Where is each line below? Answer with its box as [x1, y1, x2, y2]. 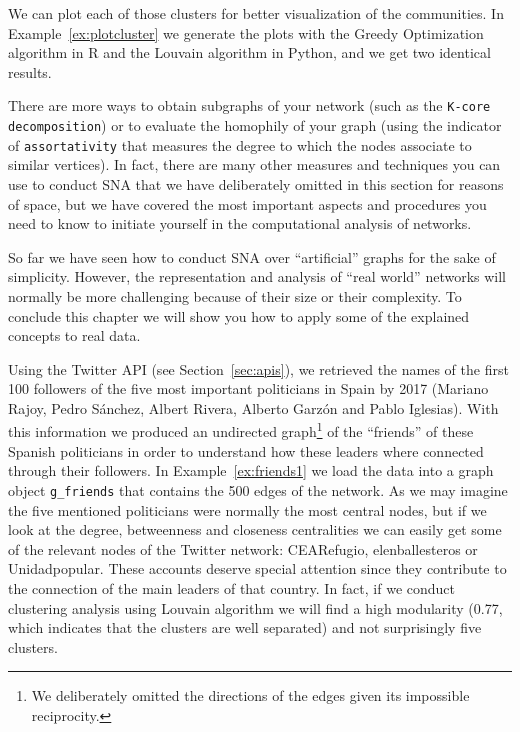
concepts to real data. [8, 325, 141, 346]
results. [8, 61, 52, 82]
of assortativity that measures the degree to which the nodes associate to [8, 134, 472, 155]
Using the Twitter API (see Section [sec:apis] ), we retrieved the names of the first [8, 358, 509, 379]
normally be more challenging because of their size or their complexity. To [8, 285, 462, 306]
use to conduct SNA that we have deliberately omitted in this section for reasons [8, 173, 504, 194]
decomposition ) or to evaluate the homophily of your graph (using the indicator [8, 115, 502, 136]
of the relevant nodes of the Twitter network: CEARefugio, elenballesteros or [8, 538, 478, 559]
